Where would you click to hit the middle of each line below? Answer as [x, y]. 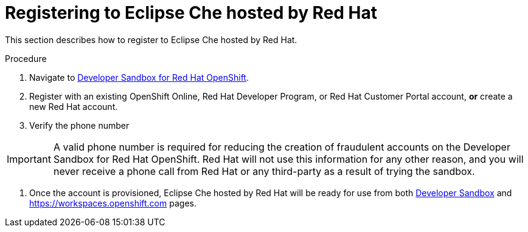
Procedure [26, 58]
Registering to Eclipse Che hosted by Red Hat [191, 13]
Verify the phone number [79, 125]
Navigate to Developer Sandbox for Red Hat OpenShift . [139, 77]
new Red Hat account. [74, 106]
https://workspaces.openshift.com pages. [113, 203]
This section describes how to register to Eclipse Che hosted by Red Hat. [151, 39]
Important [29, 159]
